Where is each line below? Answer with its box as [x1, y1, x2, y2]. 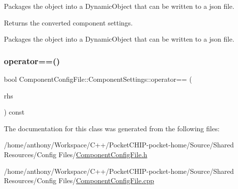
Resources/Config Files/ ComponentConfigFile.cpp [4, 175, 154, 186]
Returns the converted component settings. [4, 17, 133, 27]
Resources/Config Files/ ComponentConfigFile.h [4, 149, 147, 159]
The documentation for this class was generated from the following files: [4, 123, 220, 133]
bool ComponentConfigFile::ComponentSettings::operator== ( [4, 74, 192, 84]
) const [4, 107, 25, 117]
